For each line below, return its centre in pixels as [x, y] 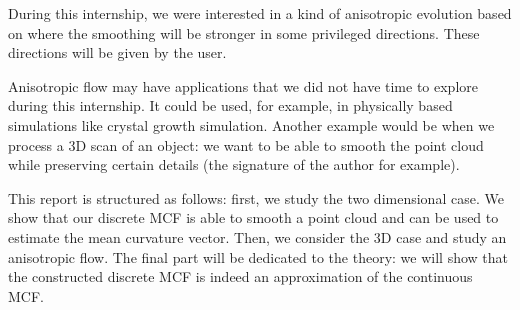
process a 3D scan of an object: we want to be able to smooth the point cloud [246, 144]
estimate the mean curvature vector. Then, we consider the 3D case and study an [257, 236]
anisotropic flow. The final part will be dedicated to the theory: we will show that [258, 256]
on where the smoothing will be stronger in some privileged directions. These [244, 32]
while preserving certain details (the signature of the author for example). [234, 164]
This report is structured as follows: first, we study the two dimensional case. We [256, 197]
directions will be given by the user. [117, 52]
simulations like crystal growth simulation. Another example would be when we [251, 124]
